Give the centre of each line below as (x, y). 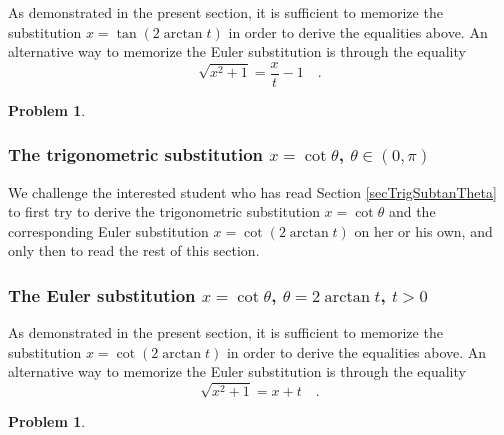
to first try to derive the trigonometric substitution (164, 211)
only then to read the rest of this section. (134, 250)
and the (412, 211)
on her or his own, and (423, 230)
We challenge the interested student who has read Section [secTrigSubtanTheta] (252, 191)
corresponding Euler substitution (108, 230)
